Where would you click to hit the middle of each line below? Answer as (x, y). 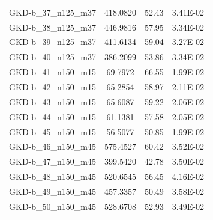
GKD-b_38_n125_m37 (52, 27)
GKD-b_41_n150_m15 (52, 72)
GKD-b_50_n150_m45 (52, 206)
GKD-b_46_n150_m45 (52, 146)
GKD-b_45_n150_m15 (52, 131)
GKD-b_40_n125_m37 (52, 57)
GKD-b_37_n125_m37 (52, 12)
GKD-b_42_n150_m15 (52, 86)
